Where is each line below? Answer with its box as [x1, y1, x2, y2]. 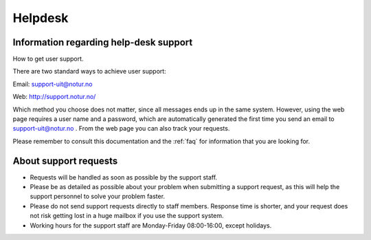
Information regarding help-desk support [12, 36, 193, 48]
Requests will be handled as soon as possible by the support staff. [30, 173, 218, 182]
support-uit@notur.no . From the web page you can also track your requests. [12, 124, 230, 133]
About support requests [12, 155, 118, 166]
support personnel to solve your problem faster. [30, 193, 165, 201]
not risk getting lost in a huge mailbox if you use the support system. [30, 212, 224, 220]
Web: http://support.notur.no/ [12, 93, 96, 101]
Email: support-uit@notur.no [12, 80, 93, 88]
